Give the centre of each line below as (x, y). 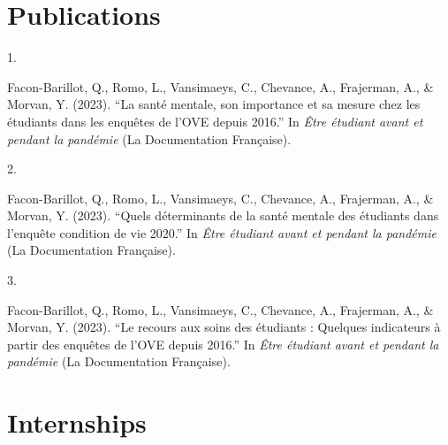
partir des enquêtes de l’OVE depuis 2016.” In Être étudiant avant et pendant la (223, 344)
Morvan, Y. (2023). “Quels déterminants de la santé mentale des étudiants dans (223, 215)
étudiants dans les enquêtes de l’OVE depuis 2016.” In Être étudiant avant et (215, 121)
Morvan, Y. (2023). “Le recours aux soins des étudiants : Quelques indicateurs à (224, 327)
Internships (77, 422)
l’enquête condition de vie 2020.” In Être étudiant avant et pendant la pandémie (222, 232)
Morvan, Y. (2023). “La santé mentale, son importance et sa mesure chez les (214, 104)
